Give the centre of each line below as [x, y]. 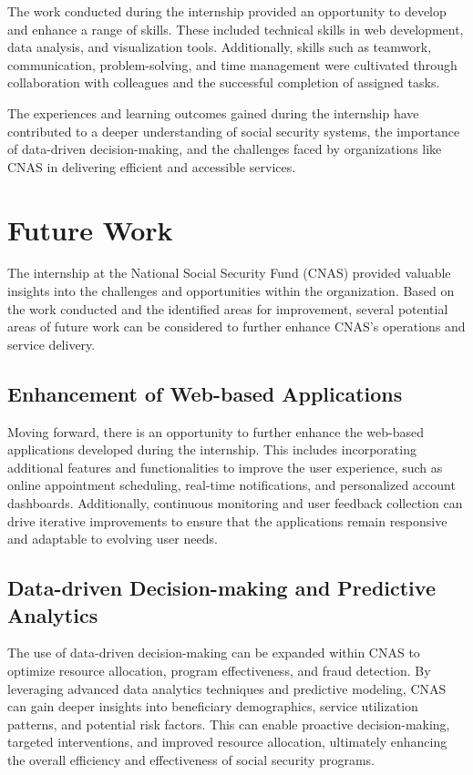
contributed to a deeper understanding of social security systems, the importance [234, 131]
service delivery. [51, 344]
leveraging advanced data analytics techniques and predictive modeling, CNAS [227, 688]
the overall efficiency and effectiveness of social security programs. [191, 759]
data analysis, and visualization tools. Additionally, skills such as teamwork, [220, 47]
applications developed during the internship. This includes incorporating [212, 449]
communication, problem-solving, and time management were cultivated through [232, 64]
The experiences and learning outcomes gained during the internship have [213, 112]
